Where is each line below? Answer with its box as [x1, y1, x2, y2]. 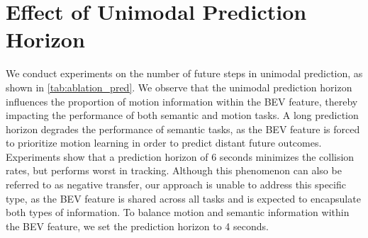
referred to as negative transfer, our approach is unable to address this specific [6, 177, 346, 192]
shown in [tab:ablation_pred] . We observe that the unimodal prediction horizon [6, 79, 352, 94]
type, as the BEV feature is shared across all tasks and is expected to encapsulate [6, 191, 361, 205]
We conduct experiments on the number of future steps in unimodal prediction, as [6, 66, 363, 81]
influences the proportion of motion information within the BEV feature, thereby [6, 93, 358, 108]
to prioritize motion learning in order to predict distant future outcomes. [6, 135, 322, 150]
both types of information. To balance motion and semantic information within [6, 205, 350, 220]
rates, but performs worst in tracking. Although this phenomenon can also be [6, 163, 342, 178]
